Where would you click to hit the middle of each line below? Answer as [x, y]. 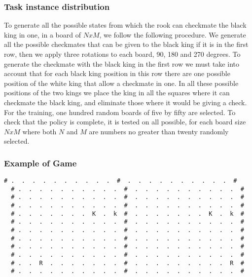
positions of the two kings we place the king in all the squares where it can [117, 93]
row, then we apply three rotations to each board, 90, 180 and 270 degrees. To [122, 54]
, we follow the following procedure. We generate [173, 34]
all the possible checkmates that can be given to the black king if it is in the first [126, 44]
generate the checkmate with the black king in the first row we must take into [122, 63]
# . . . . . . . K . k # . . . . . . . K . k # [127, 214]
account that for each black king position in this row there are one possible [117, 73]
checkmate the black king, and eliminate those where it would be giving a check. [126, 102]
